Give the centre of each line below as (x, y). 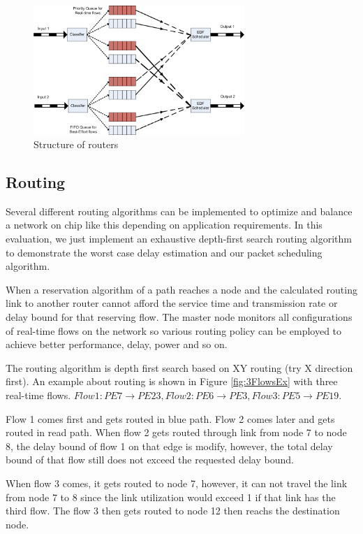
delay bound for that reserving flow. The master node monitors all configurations (179, 317)
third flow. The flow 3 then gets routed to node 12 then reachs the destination (173, 511)
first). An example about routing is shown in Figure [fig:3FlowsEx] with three (172, 381)
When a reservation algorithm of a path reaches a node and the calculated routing (181, 289)
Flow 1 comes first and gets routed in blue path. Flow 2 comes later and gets (170, 418)
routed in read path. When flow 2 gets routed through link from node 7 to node (176, 432)
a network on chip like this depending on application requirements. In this (164, 225)
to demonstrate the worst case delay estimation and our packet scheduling (164, 252)
